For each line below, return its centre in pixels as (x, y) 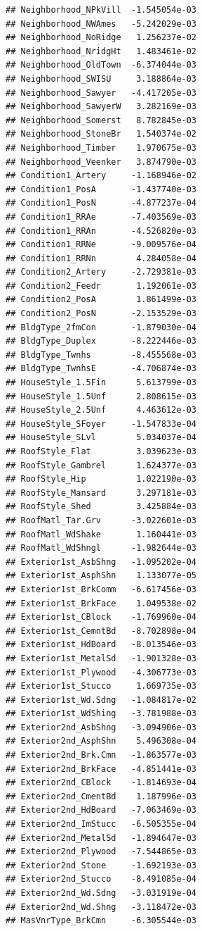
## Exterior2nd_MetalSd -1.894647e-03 (101, 838)
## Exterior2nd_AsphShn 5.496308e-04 (101, 741)
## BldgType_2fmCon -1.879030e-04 (101, 327)
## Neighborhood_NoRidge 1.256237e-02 (101, 38)
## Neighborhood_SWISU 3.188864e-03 (101, 79)
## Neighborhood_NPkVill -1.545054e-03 (101, 10)
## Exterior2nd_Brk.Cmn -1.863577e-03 (101, 755)
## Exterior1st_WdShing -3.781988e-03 (101, 714)
